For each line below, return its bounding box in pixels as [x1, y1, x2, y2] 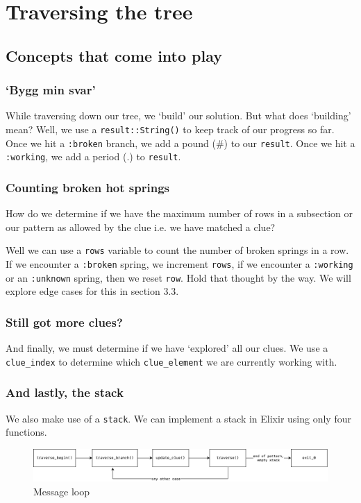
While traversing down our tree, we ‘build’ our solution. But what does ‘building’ [6, 108, 351, 123]
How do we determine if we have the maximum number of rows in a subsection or [6, 206, 353, 221]
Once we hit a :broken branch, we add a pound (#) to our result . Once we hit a [6, 135, 355, 150]
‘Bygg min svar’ [6, 81, 96, 99]
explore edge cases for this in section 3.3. [6, 284, 179, 298]
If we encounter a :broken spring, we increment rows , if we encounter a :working [6, 257, 353, 271]
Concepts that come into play [6, 44, 223, 66]
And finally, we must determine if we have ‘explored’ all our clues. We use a [6, 341, 328, 355]
